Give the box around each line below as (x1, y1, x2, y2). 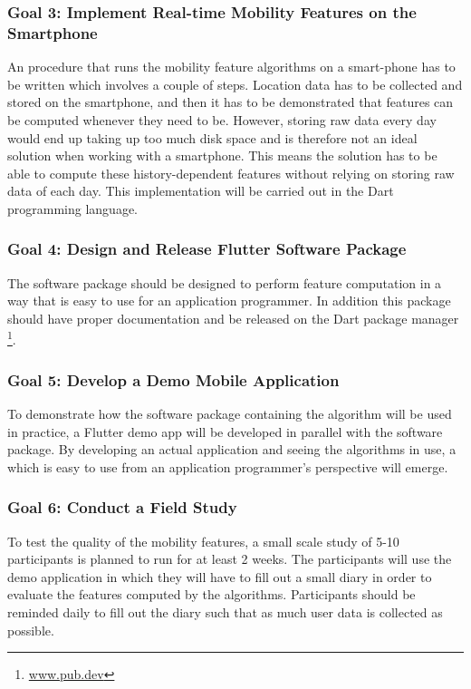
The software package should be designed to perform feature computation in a (7, 273, 442, 292)
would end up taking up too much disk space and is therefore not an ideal (7, 128, 418, 147)
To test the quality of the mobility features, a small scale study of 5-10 (7, 531, 399, 550)
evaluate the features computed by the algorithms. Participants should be (7, 585, 416, 604)
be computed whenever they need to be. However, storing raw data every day (7, 110, 437, 129)
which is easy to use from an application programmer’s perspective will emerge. (7, 457, 448, 476)
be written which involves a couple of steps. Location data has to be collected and (7, 74, 463, 93)
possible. (7, 620, 54, 639)
